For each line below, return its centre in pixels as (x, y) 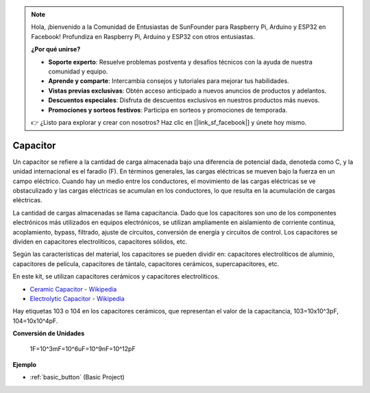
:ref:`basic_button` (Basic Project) (77, 377)
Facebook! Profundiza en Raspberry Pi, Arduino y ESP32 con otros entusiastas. (143, 36)
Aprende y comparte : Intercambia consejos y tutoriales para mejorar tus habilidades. (169, 81)
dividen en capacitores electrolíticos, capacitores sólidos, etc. (100, 241)
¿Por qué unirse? (56, 49)
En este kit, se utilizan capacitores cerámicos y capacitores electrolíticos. (116, 276)
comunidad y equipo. (78, 71)
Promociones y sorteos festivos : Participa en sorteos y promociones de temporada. (168, 110)
